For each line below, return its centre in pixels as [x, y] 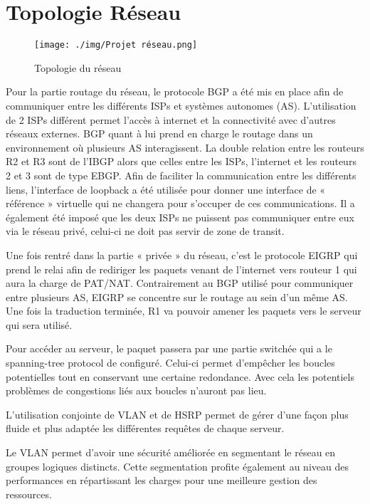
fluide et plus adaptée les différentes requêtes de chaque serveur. [145, 428]
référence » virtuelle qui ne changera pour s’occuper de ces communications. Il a [180, 203]
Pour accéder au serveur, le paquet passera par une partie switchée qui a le [169, 348]
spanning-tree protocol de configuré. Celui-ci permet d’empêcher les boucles [170, 363]
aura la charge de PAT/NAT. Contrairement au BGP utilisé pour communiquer [180, 283]
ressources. [29, 494]
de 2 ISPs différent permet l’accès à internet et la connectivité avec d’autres [171, 119]
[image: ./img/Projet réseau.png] [116, 45]
